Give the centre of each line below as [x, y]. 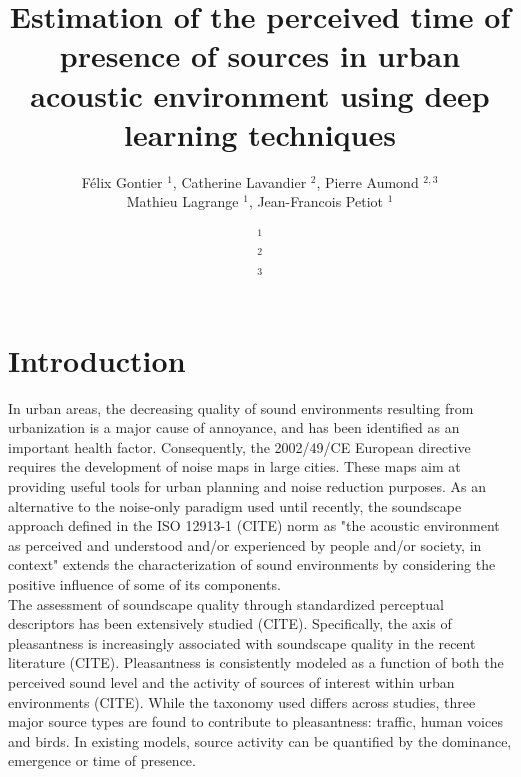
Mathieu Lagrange [182, 201]
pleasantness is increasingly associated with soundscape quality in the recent [242, 642]
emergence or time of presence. [102, 760]
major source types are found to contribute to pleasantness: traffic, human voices [255, 721]
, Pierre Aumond [367, 181]
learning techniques [260, 133]
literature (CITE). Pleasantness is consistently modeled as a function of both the [256, 662]
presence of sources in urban [260, 55]
